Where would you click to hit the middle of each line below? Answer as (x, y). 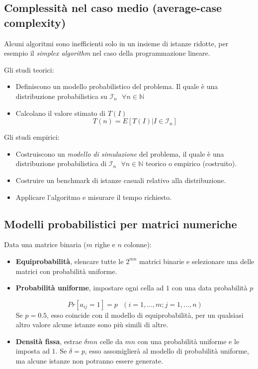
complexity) (35, 22)
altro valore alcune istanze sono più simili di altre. (92, 324)
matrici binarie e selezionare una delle (197, 261)
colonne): (138, 244)
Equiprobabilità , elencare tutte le (70, 261)
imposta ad (33, 351)
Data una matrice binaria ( (45, 244)
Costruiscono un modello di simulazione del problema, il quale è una (120, 153)
